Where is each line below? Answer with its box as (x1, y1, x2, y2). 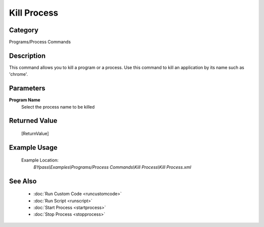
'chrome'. (9, 71, 28, 77)
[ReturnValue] (21, 131, 49, 136)
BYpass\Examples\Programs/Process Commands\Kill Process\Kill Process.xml (33, 164, 192, 170)
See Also (9, 177, 37, 185)
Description (9, 51, 46, 60)
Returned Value (9, 116, 58, 125)
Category (9, 26, 39, 34)
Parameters (9, 84, 45, 92)
